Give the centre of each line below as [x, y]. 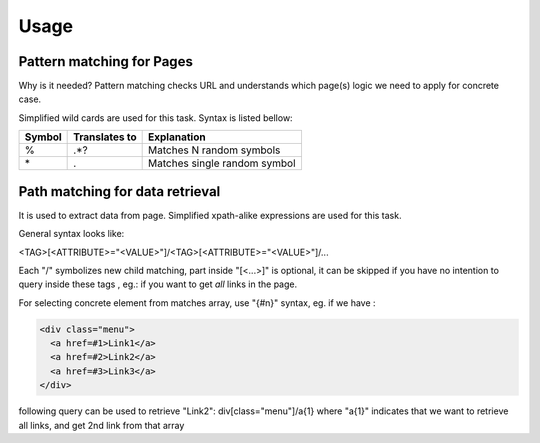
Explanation [177, 137]
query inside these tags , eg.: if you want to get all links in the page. [158, 284]
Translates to [105, 137]
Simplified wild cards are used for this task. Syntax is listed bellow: [156, 117]
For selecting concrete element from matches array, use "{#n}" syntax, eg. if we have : [197, 302]
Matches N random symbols [214, 150]
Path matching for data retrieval [119, 191]
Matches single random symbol [222, 163]
